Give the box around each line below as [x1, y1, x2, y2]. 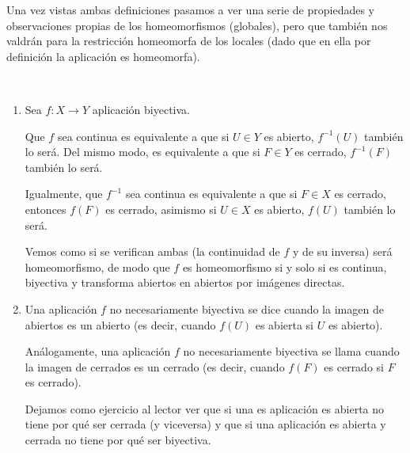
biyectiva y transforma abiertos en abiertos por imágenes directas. [25, 274, 345, 291]
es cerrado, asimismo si [105, 200, 217, 217]
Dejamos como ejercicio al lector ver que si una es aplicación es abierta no [25, 400, 385, 417]
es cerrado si [324, 358, 384, 375]
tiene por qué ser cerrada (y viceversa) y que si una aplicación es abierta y [25, 416, 386, 432]
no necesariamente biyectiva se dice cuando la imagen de [109, 300, 384, 317]
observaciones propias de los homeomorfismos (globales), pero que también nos [6, 17, 388, 33]
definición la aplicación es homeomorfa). [6, 48, 200, 64]
